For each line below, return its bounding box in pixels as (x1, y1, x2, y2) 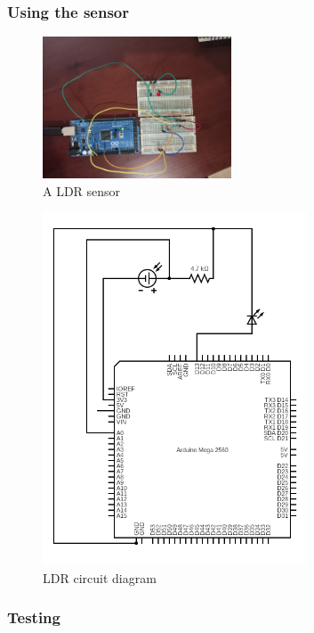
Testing (7, 606, 60, 629)
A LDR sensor (43, 181, 121, 200)
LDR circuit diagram (43, 568, 157, 587)
